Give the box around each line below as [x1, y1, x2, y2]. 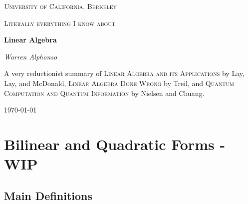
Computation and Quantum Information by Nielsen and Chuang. [4, 87, 205, 98]
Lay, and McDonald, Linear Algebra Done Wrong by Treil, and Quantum [4, 77, 235, 88]
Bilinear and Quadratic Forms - [4, 133, 226, 154]
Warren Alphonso [4, 51, 57, 61]
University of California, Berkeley [4, 1, 117, 11]
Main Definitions [4, 187, 93, 203]
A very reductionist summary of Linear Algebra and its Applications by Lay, [4, 68, 245, 78]
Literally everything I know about [4, 17, 116, 28]
